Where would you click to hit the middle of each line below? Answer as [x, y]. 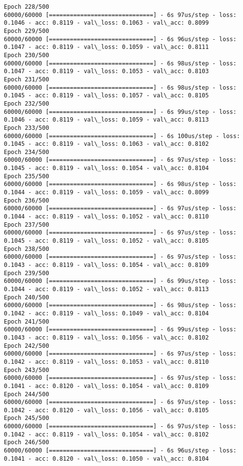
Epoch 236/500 [27, 200]
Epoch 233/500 [27, 128]
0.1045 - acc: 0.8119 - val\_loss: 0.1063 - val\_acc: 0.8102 [106, 144]
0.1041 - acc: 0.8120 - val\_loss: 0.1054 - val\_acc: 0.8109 [106, 386]
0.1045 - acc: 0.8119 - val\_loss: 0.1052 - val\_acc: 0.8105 [106, 241]
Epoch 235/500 [27, 176]
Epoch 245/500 [27, 418]
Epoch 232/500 [27, 103]
